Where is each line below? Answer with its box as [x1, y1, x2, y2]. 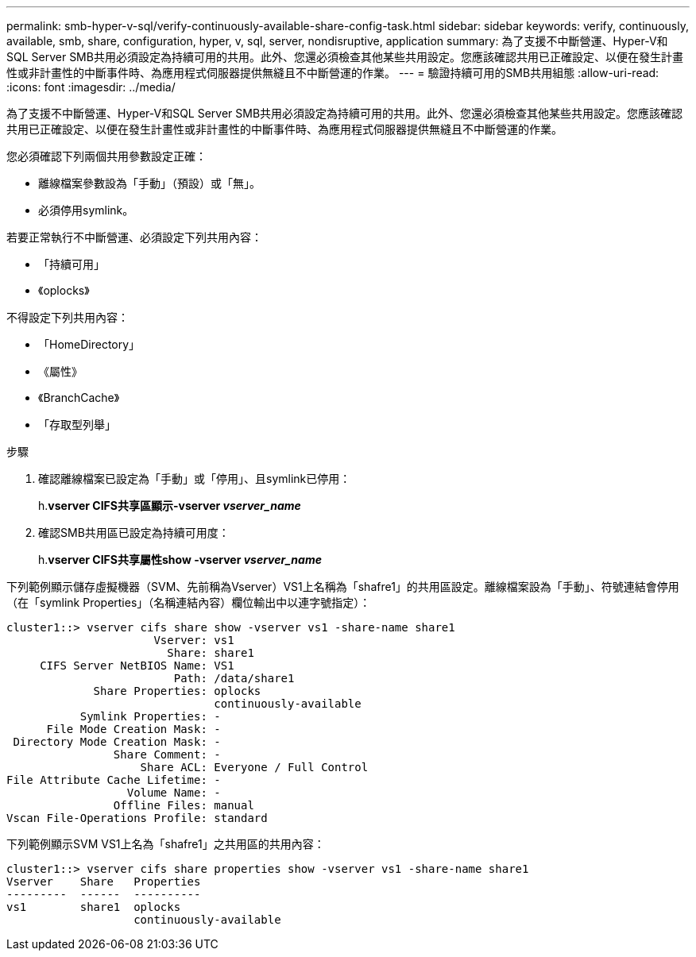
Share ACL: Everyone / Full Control [140, 761, 369, 774]
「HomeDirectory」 [38, 338, 141, 351]
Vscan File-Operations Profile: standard [6, 812, 268, 824]
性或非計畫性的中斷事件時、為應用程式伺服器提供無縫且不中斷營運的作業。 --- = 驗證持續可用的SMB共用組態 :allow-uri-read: [6, 66, 659, 79]
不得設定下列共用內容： [6, 311, 129, 324]
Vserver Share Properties [6, 875, 201, 888]
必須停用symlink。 [38, 203, 134, 217]
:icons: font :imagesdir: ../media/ [6, 80, 176, 94]
